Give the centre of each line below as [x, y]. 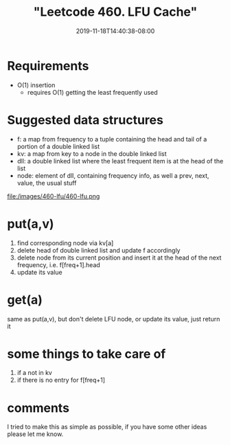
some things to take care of [87, 354]
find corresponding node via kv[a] [65, 243]
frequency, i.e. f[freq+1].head [59, 264]
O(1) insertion [36, 85]
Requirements [48, 66]
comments [38, 408]
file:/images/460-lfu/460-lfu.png [54, 196]
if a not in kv [35, 373]
